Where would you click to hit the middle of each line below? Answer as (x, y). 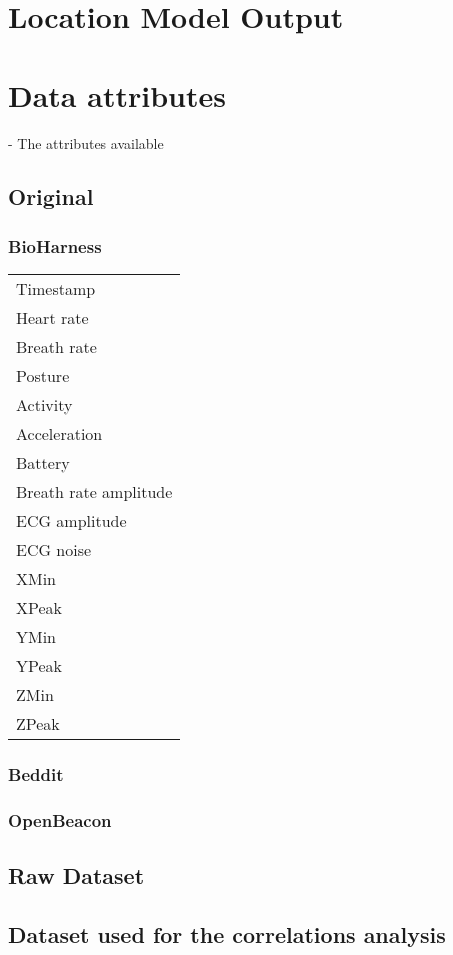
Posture (43, 376)
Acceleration (59, 434)
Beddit (36, 774)
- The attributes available (86, 142)
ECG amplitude (71, 521)
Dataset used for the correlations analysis (227, 933)
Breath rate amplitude (94, 492)
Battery (43, 463)
